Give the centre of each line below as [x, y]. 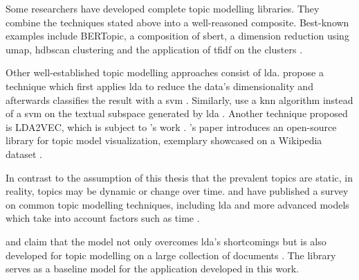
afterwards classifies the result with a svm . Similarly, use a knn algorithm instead [179, 99]
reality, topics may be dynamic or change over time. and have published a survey [177, 191]
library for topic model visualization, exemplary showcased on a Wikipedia [164, 140]
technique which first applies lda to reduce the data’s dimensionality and [159, 86]
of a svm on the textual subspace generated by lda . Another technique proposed [177, 113]
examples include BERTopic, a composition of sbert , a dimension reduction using [177, 36]
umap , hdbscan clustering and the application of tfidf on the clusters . [154, 49]
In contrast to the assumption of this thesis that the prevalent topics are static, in [179, 177]
